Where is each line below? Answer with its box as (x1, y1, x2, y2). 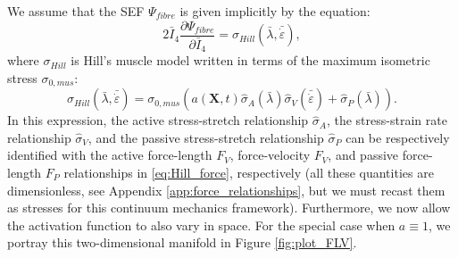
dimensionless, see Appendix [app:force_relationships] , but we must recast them (7, 180, 446, 199)
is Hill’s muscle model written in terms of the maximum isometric (71, 51, 430, 70)
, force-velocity (229, 146, 311, 164)
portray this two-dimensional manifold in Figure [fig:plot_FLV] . (7, 233, 357, 252)
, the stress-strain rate (326, 111, 447, 129)
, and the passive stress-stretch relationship (87, 128, 324, 146)
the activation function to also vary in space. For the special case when (7, 215, 396, 234)
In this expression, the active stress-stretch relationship (7, 111, 309, 129)
